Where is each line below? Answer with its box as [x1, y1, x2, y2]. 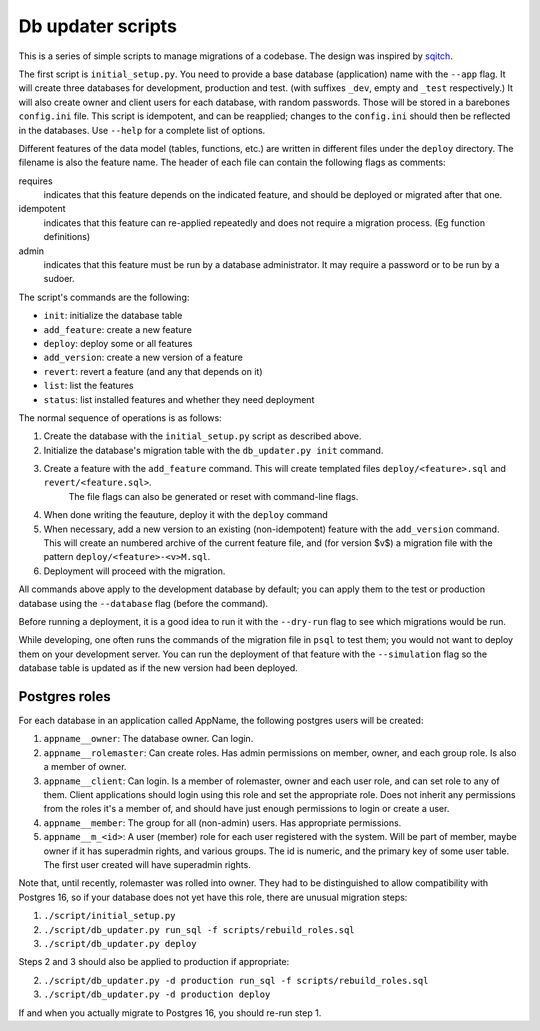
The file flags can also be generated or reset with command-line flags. [68, 490, 359, 502]
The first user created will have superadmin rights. [43, 858, 252, 870]
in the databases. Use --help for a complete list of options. [18, 124, 266, 136]
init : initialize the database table [43, 310, 183, 322]
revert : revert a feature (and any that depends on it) [43, 365, 264, 377]
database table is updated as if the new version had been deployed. [18, 662, 299, 674]
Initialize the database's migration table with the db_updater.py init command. [43, 444, 384, 456]
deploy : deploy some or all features [43, 337, 193, 349]
